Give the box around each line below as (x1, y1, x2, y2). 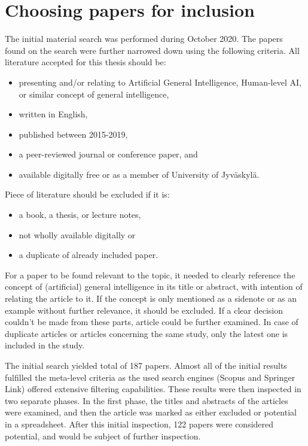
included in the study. (5, 339, 85, 351)
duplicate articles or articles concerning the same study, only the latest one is (5, 327, 288, 339)
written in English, (19, 108, 88, 120)
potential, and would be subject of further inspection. (5, 429, 201, 442)
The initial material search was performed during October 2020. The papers (5, 32, 283, 45)
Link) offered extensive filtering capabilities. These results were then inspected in (5, 383, 301, 395)
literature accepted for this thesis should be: (5, 56, 166, 68)
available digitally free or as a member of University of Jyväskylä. (19, 168, 260, 180)
